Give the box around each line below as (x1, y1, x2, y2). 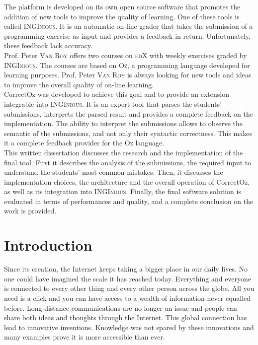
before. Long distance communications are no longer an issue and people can (4, 302, 237, 313)
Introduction (4, 235, 92, 255)
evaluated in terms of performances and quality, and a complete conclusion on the (4, 196, 254, 206)
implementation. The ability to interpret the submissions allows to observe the (4, 118, 243, 129)
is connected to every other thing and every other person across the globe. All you (4, 283, 255, 293)
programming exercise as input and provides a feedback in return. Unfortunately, (4, 30, 251, 41)
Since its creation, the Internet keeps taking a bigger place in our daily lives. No (4, 264, 248, 274)
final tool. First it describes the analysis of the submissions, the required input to (4, 157, 252, 167)
